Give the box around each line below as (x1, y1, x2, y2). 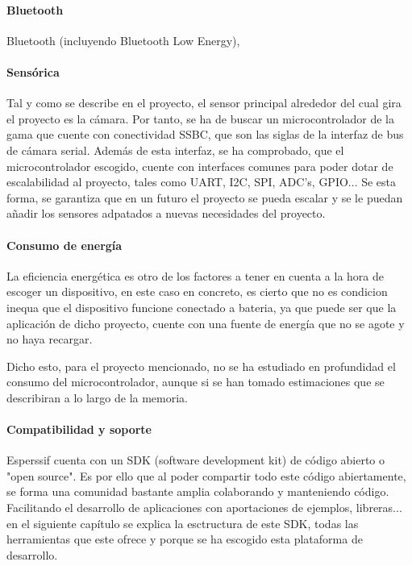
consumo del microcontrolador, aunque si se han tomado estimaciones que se (6, 373, 385, 390)
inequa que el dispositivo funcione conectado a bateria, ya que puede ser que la (6, 298, 397, 315)
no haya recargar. (6, 331, 93, 348)
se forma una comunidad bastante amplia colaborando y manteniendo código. (6, 483, 389, 500)
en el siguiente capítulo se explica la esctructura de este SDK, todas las (6, 514, 359, 531)
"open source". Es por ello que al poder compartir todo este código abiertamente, (6, 467, 406, 484)
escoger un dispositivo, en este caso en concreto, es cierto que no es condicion (6, 283, 388, 300)
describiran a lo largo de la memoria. (6, 389, 189, 406)
